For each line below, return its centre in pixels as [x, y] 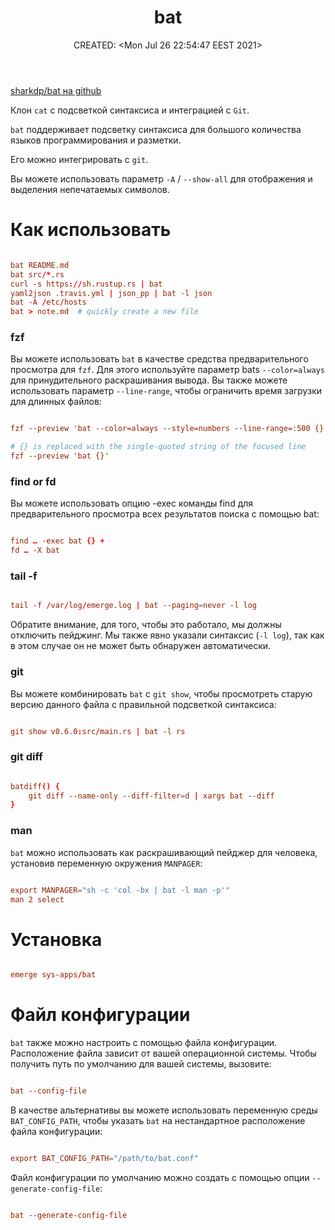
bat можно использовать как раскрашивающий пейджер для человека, [164, 852]
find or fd [33, 481]
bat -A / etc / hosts [48, 302]
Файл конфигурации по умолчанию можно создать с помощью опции [160, 1177]
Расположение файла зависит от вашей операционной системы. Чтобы [163, 1053]
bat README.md [40, 265]
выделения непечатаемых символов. [90, 189]
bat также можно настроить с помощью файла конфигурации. [144, 1043]
